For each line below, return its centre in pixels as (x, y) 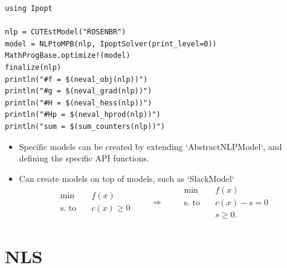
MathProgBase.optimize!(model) (68, 56)
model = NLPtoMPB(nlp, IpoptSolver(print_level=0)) (111, 44)
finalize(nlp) (33, 67)
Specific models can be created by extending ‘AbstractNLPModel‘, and (150, 146)
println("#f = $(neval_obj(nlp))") (76, 79)
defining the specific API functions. (84, 158)
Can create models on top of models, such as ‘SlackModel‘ (127, 178)
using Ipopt (29, 8)
